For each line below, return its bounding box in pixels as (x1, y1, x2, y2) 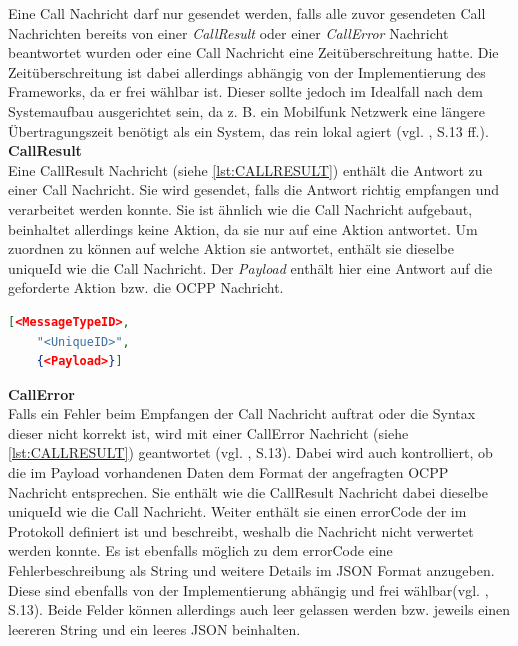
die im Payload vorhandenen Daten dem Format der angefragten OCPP (8, 462, 449, 483)
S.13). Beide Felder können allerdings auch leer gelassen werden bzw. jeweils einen (8, 599, 511, 620)
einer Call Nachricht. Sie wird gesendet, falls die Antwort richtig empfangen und (8, 179, 500, 200)
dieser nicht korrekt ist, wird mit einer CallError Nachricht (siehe (8, 422, 409, 443)
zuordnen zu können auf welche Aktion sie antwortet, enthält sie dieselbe (8, 238, 454, 259)
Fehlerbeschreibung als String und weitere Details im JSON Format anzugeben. (8, 560, 495, 581)
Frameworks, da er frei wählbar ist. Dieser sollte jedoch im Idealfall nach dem (8, 81, 483, 102)
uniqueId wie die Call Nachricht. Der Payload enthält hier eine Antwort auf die (8, 257, 493, 278)
